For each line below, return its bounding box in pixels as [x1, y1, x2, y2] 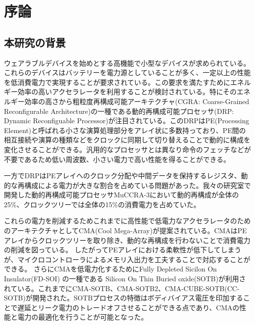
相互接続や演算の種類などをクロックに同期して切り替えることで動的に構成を [4, 135, 251, 145]
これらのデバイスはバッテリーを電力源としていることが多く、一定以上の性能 [4, 67, 251, 78]
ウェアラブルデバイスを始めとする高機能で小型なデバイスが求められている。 [4, 57, 251, 68]
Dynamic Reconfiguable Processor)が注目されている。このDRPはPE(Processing [4, 115, 249, 126]
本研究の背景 [4, 34, 66, 50]
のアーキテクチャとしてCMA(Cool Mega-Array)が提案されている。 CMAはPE [4, 225, 247, 236]
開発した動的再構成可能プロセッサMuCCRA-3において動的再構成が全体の [4, 190, 239, 200]
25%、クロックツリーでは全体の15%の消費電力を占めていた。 [4, 199, 201, 209]
